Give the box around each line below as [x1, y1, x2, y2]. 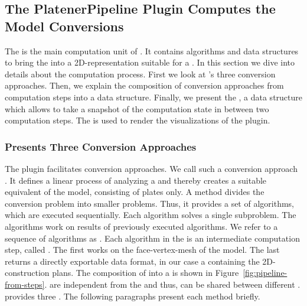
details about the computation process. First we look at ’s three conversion [5, 67, 276, 80]
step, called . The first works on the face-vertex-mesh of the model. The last [5, 243, 280, 256]
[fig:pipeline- [243, 266, 288, 279]
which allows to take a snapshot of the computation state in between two [5, 102, 269, 115]
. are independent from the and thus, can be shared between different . [44, 278, 301, 290]
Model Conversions [5, 17, 124, 35]
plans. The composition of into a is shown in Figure [52, 266, 239, 279]
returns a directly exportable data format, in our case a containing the [5, 255, 260, 267]
